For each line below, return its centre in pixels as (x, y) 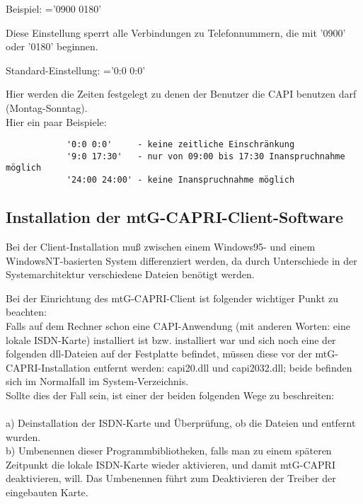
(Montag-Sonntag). (47, 107)
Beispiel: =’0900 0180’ (54, 8)
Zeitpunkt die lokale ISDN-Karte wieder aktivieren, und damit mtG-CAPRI (171, 464)
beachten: (26, 312)
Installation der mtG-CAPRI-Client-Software (175, 217)
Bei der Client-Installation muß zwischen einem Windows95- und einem (161, 246)
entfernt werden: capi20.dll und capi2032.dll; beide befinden (223, 367)
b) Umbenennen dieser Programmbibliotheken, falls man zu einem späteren (169, 451)
